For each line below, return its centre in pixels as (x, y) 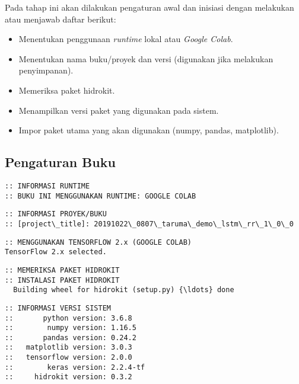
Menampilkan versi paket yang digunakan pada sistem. (119, 110)
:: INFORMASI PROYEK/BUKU (56, 214)
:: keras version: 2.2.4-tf (75, 367)
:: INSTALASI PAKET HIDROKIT (62, 280)
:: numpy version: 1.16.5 (71, 328)
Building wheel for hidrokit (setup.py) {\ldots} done (124, 290)
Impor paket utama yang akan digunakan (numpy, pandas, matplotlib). (149, 130)
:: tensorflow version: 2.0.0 (69, 358)
